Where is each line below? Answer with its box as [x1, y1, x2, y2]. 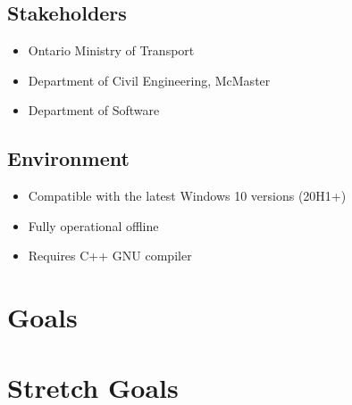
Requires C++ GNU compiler [28, 246, 192, 265]
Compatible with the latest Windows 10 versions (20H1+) [28, 186, 347, 205]
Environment [7, 145, 130, 172]
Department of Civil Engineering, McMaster [28, 70, 271, 89]
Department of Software [28, 101, 160, 120]
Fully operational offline [28, 216, 159, 235]
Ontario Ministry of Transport [28, 41, 195, 60]
